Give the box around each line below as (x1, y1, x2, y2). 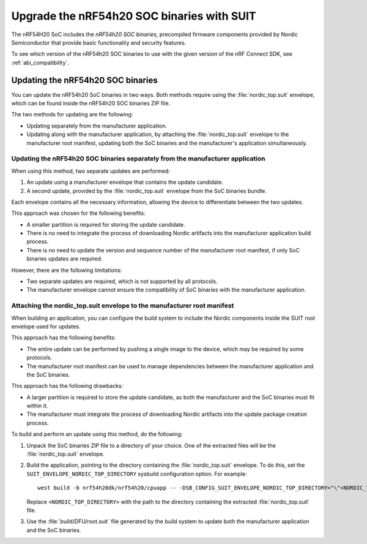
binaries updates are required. (26, 255, 103, 263)
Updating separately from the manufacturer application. (26, 122, 168, 129)
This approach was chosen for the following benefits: (11, 210, 146, 217)
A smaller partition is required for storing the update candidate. (26, 221, 186, 228)
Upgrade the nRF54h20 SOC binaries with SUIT (11, 9, 256, 23)
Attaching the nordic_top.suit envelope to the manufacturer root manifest (11, 301, 234, 310)
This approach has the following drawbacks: (11, 382, 124, 390)
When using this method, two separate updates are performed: (11, 167, 171, 175)
